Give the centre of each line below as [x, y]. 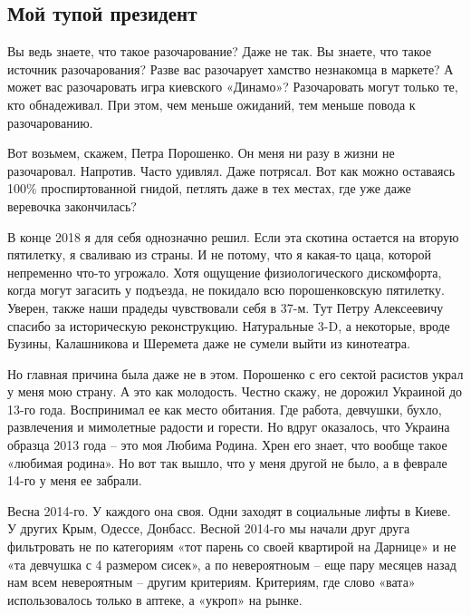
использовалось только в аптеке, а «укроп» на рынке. [155, 599]
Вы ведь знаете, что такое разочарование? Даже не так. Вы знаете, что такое [220, 51]
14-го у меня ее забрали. [75, 480]
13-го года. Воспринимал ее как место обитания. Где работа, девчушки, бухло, [225, 409]
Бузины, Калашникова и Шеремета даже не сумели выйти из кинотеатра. [209, 343]
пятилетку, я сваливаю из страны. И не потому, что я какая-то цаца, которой [220, 254]
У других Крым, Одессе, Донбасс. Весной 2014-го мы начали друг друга [209, 528]
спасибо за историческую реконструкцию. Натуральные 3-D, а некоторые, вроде [229, 325]
